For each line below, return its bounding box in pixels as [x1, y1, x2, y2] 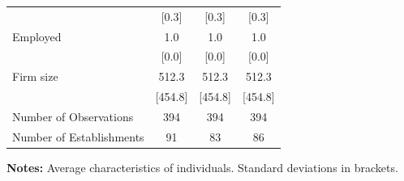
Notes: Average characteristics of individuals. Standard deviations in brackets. [6, 158, 398, 175]
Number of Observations [12, 107, 134, 124]
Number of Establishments [12, 128, 144, 145]
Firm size [12, 68, 58, 85]
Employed [12, 27, 62, 44]
